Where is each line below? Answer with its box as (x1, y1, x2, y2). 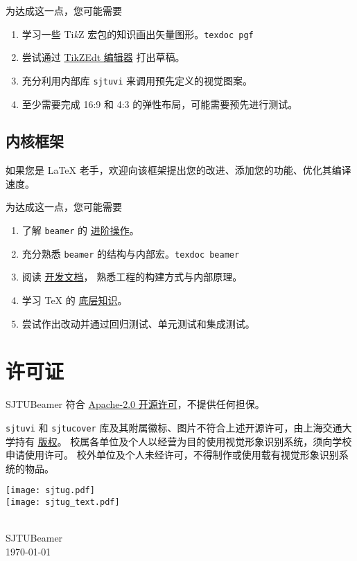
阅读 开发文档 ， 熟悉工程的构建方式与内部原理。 (21, 269, 243, 284)
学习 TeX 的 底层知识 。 (21, 292, 128, 307)
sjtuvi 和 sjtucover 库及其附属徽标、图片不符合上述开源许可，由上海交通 (6, 420, 342, 434)
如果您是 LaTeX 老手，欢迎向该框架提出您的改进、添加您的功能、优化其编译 (6, 163, 351, 177)
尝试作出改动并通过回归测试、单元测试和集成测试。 (21, 316, 255, 330)
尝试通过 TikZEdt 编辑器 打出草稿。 (21, 50, 185, 64)
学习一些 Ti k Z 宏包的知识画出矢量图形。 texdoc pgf (21, 26, 254, 41)
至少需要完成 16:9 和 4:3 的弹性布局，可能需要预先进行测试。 (21, 96, 298, 111)
